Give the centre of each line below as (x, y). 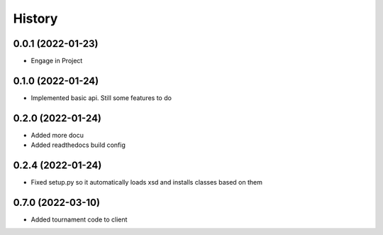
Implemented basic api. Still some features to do (101, 98)
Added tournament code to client (79, 219)
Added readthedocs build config (78, 145)
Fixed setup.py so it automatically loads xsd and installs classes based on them (146, 182)
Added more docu (57, 135)
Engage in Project (57, 61)
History (35, 18)
